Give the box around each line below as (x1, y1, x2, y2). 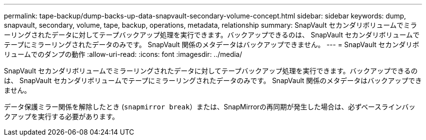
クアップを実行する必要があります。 (4, 112, 119, 121)
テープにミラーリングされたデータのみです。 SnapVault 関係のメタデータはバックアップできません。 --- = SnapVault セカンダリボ (4, 40, 420, 49)
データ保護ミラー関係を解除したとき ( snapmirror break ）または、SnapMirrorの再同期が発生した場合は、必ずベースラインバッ (4, 103, 416, 111)
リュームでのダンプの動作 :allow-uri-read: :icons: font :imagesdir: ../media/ (4, 50, 242, 58)
